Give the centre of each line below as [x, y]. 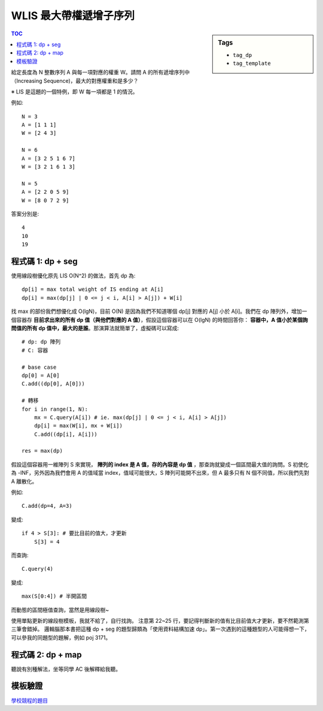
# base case [39, 367]
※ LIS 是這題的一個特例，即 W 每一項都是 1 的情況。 [74, 91]
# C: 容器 [35, 350]
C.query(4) [38, 569]
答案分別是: [25, 213]
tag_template [252, 64]
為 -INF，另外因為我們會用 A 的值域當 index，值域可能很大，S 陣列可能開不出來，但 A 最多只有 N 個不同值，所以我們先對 [160, 473]
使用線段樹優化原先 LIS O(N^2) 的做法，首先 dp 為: [73, 276]
